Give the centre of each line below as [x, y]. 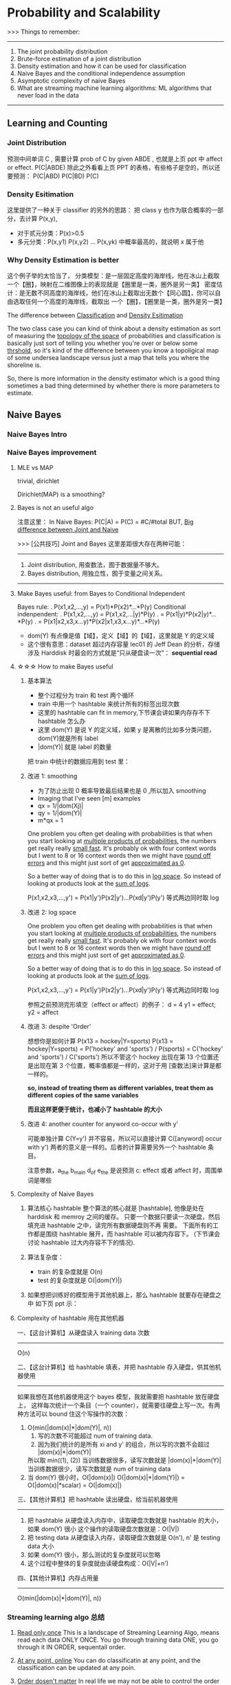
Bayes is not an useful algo [55, 507]
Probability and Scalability [84, 13]
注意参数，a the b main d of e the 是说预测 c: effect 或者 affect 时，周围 [122, 1171]
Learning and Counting [57, 123]
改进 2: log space [52, 912]
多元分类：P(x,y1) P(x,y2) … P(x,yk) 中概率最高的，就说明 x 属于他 [110, 241]
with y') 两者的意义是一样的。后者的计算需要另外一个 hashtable [117, 1147]
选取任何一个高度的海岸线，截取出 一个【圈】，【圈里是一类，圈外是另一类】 [119, 302]
